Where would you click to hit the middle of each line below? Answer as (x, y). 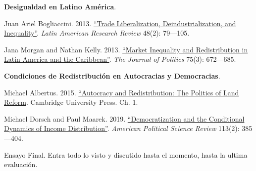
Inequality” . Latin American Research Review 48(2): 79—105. (97, 33)
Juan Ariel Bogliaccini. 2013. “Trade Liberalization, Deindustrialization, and (120, 23)
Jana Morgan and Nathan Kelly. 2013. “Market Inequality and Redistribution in (126, 49)
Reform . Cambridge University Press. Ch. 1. (71, 102)
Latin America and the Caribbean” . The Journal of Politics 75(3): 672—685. (120, 59)
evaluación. (21, 164)
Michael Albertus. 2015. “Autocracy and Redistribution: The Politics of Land (122, 92)
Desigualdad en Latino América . (60, 6)
